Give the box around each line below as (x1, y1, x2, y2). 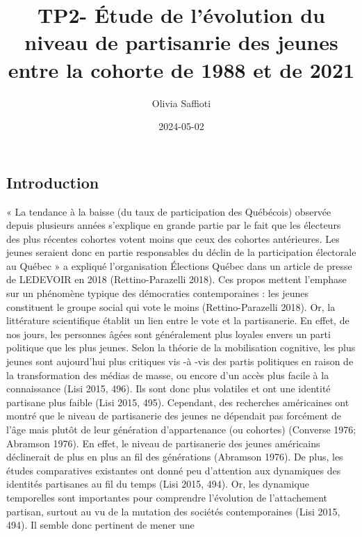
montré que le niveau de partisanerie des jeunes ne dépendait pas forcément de (6, 408, 341, 423)
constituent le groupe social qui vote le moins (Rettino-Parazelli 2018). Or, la (6, 299, 336, 314)
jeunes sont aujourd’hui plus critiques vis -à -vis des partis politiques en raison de (6, 354, 354, 369)
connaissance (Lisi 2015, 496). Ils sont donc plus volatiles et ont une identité (6, 381, 331, 396)
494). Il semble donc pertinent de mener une (6, 518, 195, 532)
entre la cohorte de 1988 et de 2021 (8, 55, 355, 83)
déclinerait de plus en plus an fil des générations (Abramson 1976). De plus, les (6, 449, 343, 464)
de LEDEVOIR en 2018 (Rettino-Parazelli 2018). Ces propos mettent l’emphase (6, 272, 347, 287)
